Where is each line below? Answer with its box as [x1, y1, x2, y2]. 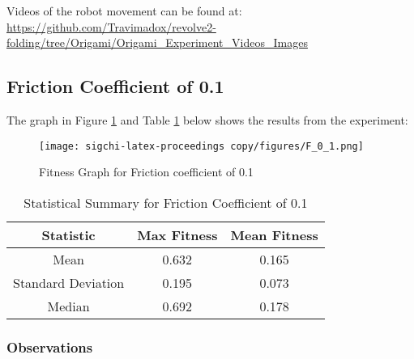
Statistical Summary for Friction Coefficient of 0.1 [23, 192, 308, 212]
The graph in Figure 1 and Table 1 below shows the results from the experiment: [6, 111, 408, 128]
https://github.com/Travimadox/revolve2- [6, 18, 216, 35]
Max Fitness [137, 225, 218, 244]
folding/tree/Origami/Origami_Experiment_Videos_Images [6, 34, 308, 51]
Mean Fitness [230, 225, 318, 244]
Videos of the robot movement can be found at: [6, 2, 242, 19]
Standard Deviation [13, 272, 125, 292]
